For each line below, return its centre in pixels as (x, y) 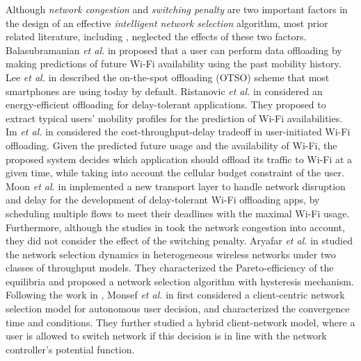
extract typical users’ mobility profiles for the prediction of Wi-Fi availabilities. (174, 118)
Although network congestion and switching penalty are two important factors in (177, 9)
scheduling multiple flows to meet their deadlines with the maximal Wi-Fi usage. (178, 213)
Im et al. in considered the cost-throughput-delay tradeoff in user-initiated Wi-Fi (178, 132)
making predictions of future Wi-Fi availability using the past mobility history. (174, 64)
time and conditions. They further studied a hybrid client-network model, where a (180, 322)
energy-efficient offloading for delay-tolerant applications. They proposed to (166, 104)
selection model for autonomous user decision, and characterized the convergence (178, 309)
